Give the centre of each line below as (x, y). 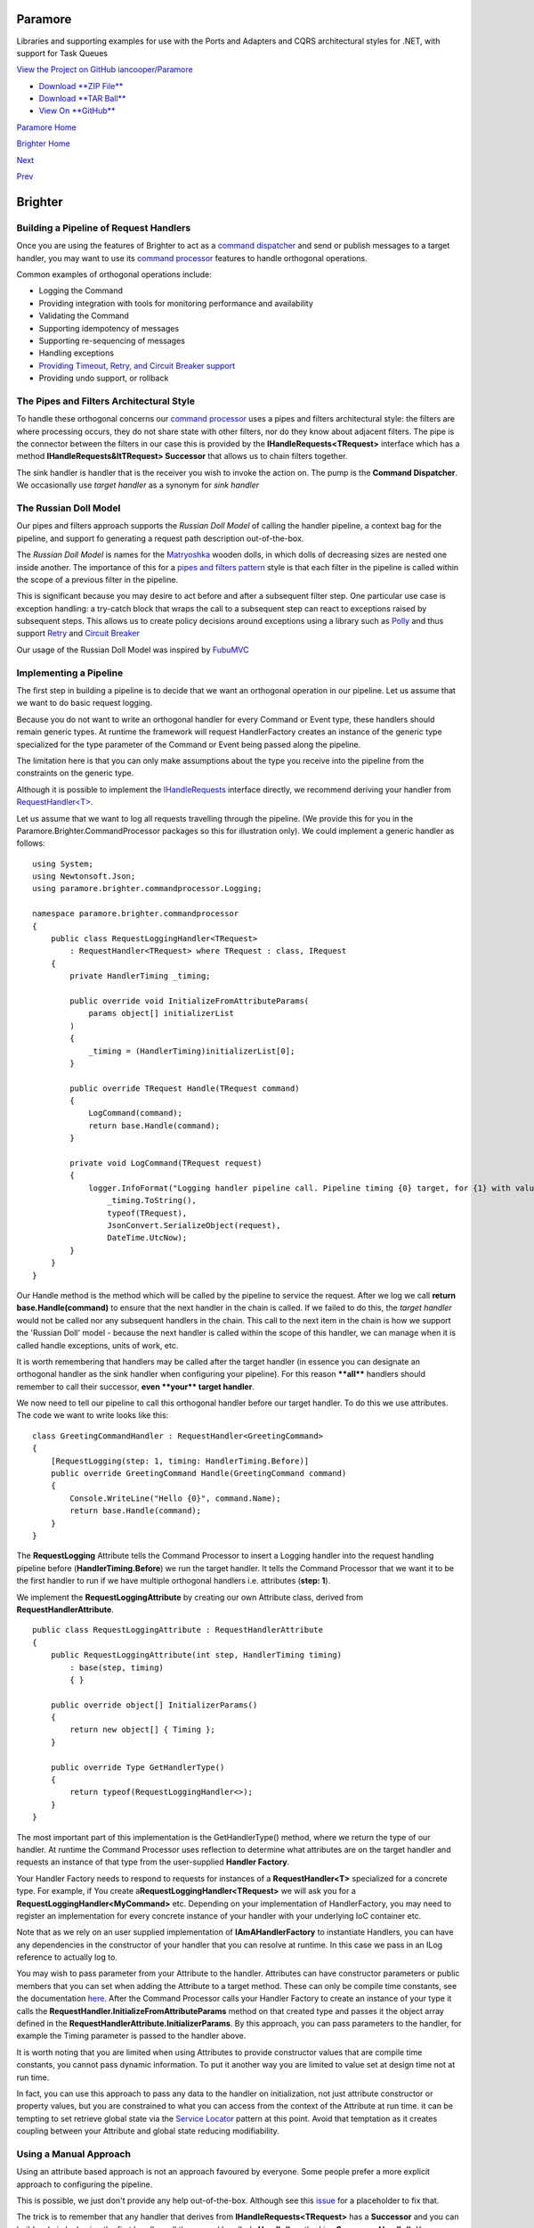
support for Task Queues (62, 53)
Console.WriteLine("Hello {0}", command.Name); (175, 1498)
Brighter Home (43, 143)
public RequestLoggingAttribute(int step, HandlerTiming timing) (196, 1655)
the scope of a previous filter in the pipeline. (97, 579)
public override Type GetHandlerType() (138, 1767)
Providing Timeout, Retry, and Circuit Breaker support (137, 365)
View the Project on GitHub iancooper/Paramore (105, 70)
